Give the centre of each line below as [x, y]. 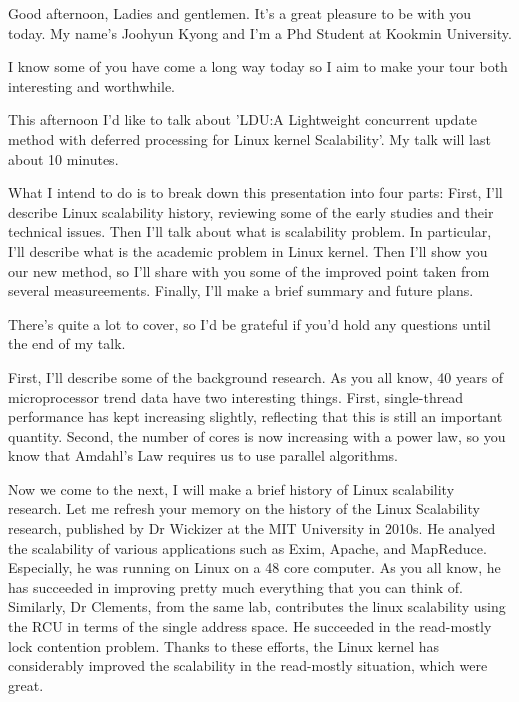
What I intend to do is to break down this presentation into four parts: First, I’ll [255, 192]
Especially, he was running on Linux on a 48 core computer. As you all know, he [254, 567]
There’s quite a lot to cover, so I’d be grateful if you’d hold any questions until [249, 323]
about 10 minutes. [63, 158]
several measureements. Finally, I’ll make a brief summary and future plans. [241, 290]
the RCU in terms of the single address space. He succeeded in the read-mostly [250, 626]
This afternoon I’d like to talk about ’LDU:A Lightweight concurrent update [243, 119]
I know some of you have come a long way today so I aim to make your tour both [258, 66]
